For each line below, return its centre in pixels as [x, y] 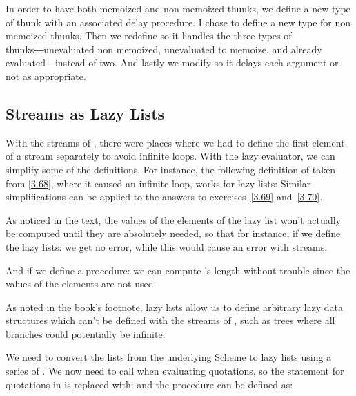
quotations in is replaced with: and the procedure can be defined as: [149, 384]
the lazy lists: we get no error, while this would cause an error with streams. [167, 246]
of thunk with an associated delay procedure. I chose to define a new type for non [178, 22]
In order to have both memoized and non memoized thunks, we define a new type [178, 8]
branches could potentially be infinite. [86, 333]
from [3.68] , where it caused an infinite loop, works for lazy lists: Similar [158, 183]
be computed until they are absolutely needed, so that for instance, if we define [173, 233]
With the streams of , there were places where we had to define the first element [175, 142]
